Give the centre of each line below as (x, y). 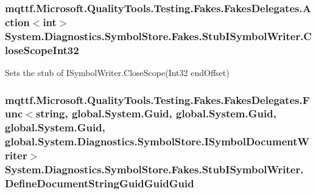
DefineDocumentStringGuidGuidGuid (100, 183)
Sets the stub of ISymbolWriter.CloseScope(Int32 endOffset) (117, 72)
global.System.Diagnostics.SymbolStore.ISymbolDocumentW (157, 141)
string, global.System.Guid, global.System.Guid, (156, 113)
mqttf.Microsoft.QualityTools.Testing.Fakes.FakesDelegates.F (157, 99)
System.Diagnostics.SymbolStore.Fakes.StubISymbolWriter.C (158, 36)
